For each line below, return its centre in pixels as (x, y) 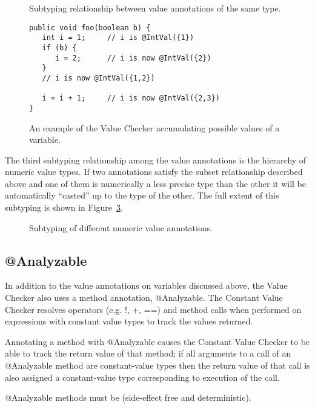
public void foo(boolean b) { (90, 28)
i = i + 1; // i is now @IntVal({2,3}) (131, 98)
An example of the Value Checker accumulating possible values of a (154, 127)
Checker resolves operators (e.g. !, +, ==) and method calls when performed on (153, 309)
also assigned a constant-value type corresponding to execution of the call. (142, 377)
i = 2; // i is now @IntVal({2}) (133, 58)
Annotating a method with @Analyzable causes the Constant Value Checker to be (157, 341)
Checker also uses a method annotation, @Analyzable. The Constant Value (144, 298)
